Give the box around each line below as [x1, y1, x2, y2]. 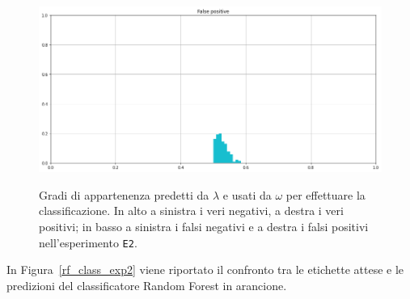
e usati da [222, 186, 272, 203]
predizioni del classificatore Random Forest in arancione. [6, 276, 287, 293]
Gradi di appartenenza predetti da [39, 186, 209, 203]
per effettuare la [285, 186, 366, 203]
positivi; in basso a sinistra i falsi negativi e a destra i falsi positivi [39, 218, 369, 235]
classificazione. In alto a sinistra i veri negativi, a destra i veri [39, 202, 344, 219]
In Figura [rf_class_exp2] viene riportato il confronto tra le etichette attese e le [6, 261, 404, 278]
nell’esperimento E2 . [39, 234, 137, 251]
